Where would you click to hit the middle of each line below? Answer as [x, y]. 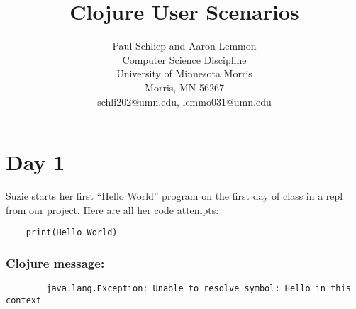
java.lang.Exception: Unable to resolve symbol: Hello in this [199, 289]
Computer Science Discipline [184, 59]
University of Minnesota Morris [184, 73]
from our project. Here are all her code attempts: [112, 209]
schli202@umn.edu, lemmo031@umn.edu [184, 101]
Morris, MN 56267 [184, 87]
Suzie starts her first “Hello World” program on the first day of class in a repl [174, 196]
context [24, 300]
